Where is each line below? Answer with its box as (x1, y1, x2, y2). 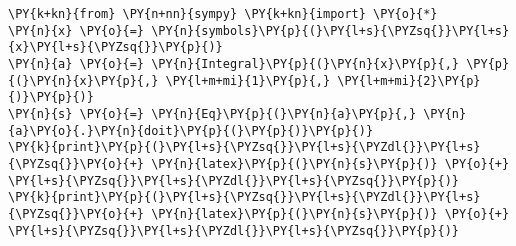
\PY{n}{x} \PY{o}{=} (8, 23, 145, 38)
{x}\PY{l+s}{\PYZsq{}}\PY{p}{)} (8, 40, 223, 55)
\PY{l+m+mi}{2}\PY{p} (337, 73, 481, 88)
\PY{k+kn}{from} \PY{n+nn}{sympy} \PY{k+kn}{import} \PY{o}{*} (8, 7, 438, 21)
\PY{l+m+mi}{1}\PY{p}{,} (165, 73, 331, 88)
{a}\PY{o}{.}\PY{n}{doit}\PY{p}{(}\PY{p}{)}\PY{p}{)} (8, 123, 374, 138)
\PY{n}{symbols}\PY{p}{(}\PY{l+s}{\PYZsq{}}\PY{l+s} (151, 23, 510, 38)
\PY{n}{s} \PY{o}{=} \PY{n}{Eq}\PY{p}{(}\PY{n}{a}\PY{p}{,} (8, 106, 417, 121)
